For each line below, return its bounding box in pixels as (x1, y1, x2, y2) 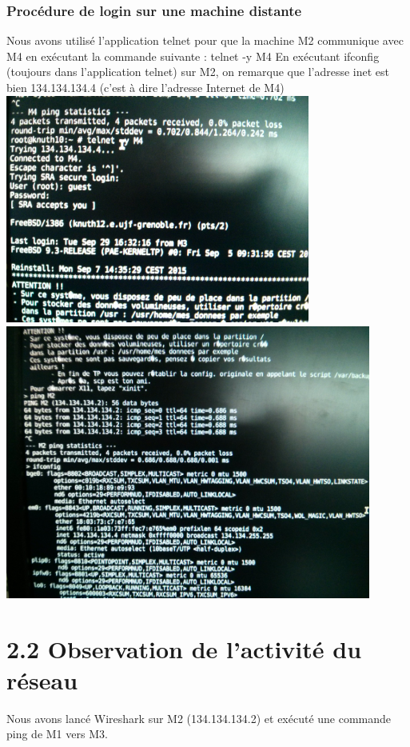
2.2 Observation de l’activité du (6, 632, 362, 665)
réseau (6, 663, 78, 696)
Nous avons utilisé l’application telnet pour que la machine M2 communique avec (6, 32, 404, 49)
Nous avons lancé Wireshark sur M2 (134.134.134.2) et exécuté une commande (6, 709, 392, 726)
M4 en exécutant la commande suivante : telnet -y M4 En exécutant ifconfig (6, 47, 380, 64)
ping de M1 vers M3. (6, 725, 108, 742)
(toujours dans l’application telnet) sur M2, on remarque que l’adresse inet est (6, 63, 390, 80)
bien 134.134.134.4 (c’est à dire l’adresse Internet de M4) (6, 79, 285, 95)
